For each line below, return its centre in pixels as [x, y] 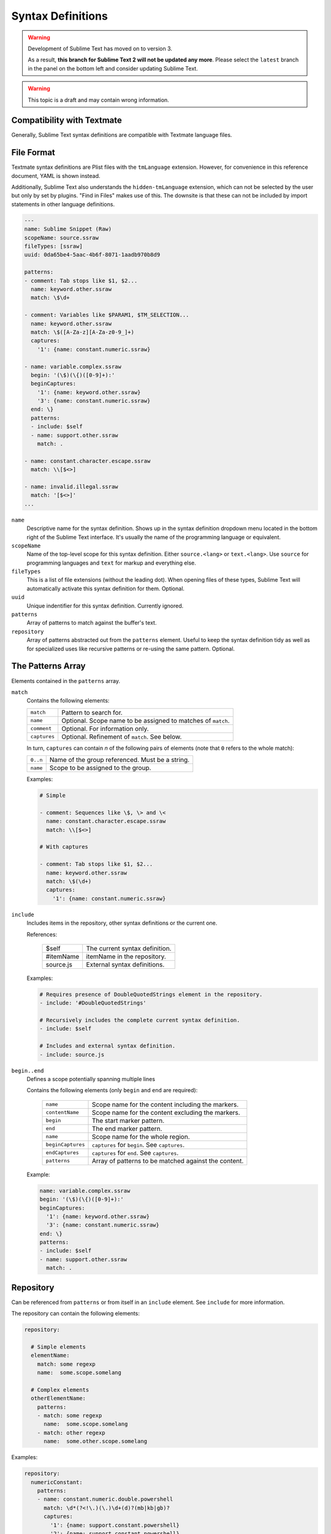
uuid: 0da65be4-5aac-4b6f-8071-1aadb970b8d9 [92, 255]
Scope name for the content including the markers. [165, 1104]
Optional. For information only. [105, 728]
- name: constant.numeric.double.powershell [105, 1499]
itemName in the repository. [126, 956]
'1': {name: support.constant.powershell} [115, 1525]
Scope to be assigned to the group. [100, 768]
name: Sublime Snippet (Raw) [68, 229]
